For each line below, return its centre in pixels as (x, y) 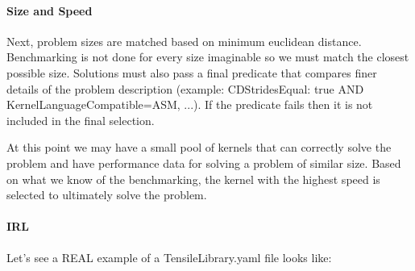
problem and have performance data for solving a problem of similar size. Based (204, 163)
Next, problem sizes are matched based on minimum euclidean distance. (184, 41)
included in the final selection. (81, 120)
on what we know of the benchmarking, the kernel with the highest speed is (193, 179)
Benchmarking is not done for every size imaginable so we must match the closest (208, 57)
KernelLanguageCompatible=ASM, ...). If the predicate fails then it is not (190, 104)
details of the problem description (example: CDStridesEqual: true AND (185, 88)
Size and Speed (50, 10)
